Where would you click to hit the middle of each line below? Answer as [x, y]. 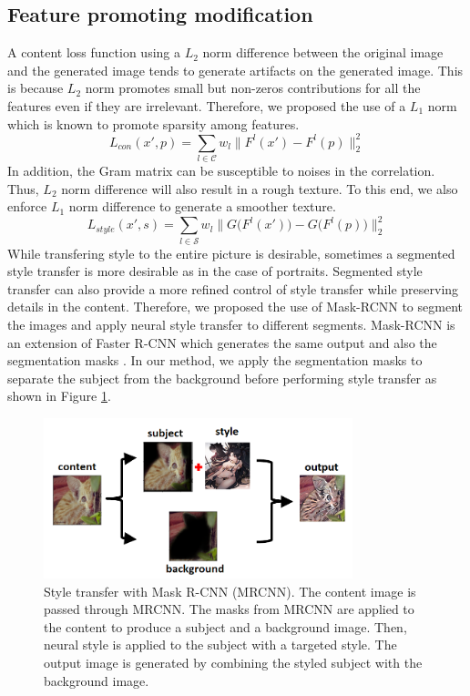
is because [36, 88]
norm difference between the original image [323, 52]
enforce [27, 206]
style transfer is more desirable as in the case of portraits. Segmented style [215, 271]
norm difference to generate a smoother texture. [202, 206]
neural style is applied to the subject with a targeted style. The [220, 645]
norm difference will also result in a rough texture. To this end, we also [260, 188]
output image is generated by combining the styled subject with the [233, 662]
